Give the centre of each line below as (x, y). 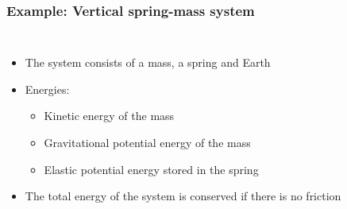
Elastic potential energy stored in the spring (151, 169)
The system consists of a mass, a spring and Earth (148, 62)
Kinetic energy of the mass (109, 116)
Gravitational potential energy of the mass (147, 142)
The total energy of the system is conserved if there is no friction (183, 196)
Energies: (47, 89)
